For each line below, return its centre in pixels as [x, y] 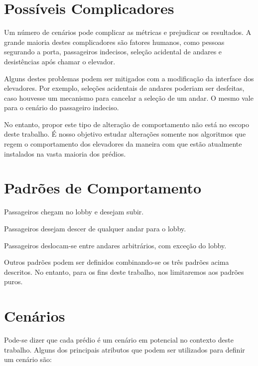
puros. [13, 281]
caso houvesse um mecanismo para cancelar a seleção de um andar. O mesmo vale [129, 97]
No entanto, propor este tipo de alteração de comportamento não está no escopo [127, 124]
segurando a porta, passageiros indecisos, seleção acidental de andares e [113, 52]
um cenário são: [28, 359]
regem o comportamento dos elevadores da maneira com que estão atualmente [123, 144]
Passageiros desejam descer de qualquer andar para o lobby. [95, 228]
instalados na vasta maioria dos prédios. [65, 153]
